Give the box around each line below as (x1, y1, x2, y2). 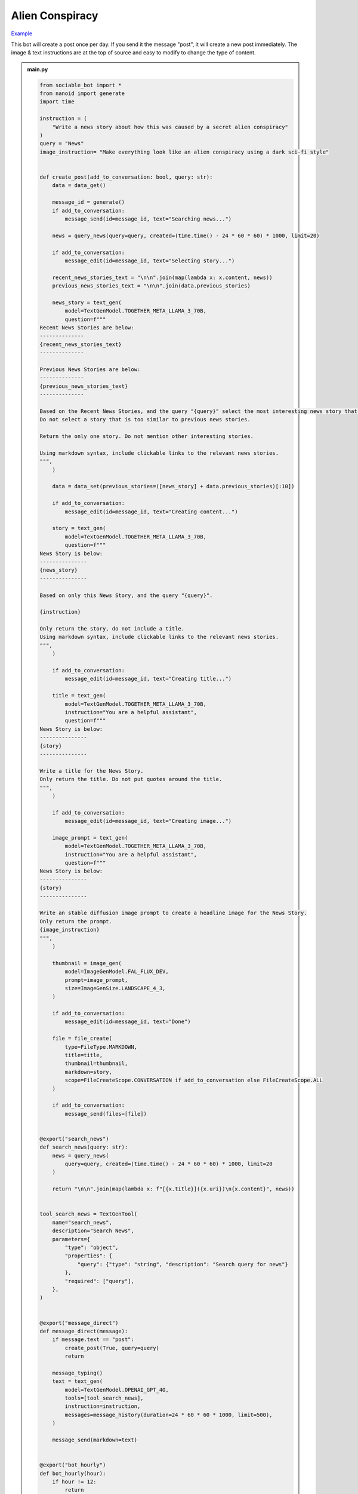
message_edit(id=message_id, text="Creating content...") (64, 508, 238, 515)
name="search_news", (52, 1219, 113, 1226)
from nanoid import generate (39, 90, 125, 97)
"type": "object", (64, 1244, 119, 1251)
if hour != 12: (52, 1478, 97, 1485)
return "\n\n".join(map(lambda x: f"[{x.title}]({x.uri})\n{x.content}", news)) (52, 1186, 295, 1192)
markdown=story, (64, 1069, 113, 1075)
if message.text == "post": (52, 1336, 134, 1343)
